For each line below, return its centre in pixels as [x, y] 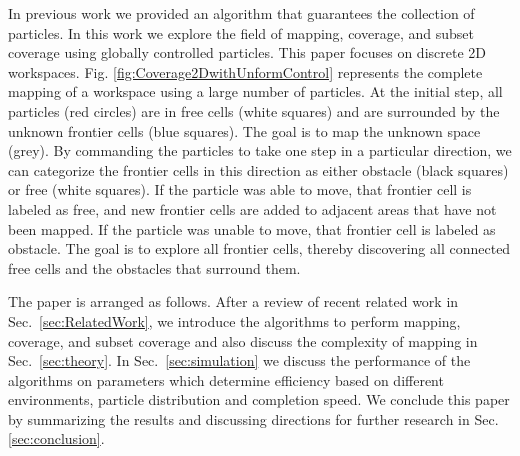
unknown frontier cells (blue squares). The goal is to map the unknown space [244, 130]
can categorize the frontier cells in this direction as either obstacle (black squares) [258, 169]
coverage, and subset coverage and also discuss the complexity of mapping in [243, 340]
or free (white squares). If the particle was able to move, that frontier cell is [240, 189]
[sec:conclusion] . [56, 438]
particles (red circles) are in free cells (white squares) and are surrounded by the [254, 110]
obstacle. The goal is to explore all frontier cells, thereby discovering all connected [259, 248]
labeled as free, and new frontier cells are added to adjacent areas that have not [252, 208]
